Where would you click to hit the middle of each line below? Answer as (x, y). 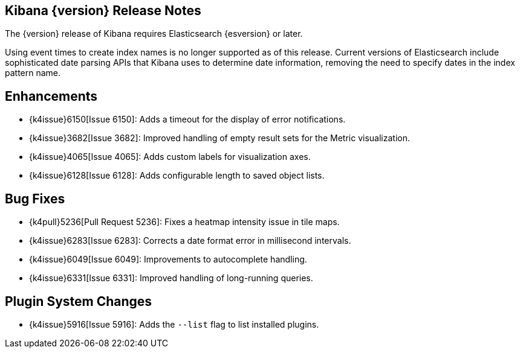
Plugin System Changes (79, 301)
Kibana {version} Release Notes (103, 11)
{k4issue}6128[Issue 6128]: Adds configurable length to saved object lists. (177, 176)
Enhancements (51, 96)
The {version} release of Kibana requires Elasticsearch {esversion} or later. (154, 34)
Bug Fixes (35, 199)
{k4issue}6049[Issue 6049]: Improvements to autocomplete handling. (168, 259)
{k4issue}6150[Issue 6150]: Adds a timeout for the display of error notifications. (187, 119)
